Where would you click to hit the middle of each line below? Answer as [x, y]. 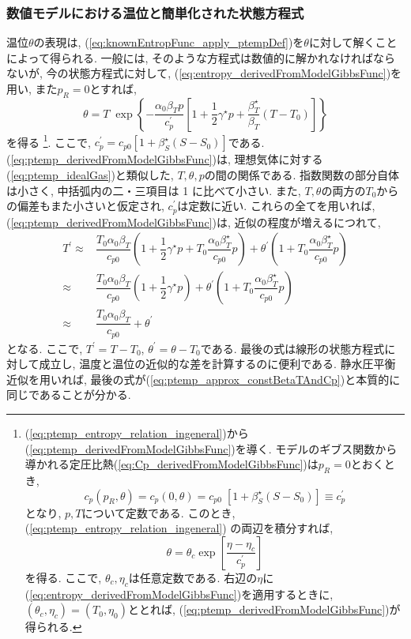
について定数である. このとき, [158, 512]
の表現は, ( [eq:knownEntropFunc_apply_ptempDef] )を [169, 42]
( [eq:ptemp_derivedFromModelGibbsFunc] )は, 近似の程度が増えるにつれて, [194, 222]
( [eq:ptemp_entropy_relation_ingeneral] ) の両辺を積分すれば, [179, 528]
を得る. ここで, [63, 577]
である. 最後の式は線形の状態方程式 [292, 348]
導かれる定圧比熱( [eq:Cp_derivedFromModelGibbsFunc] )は [172, 464]
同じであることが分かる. [69, 395]
